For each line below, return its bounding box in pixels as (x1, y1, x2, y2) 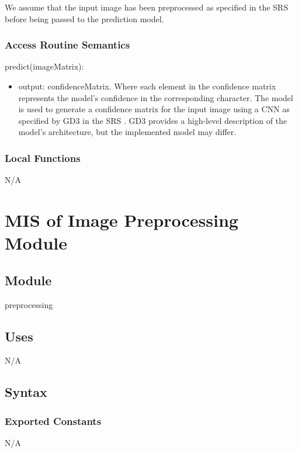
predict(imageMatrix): (5, 60, 84, 72)
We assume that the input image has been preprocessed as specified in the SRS (5, 1, 288, 13)
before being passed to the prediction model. (5, 12, 164, 25)
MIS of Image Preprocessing (5, 208, 238, 231)
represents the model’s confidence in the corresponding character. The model (18, 91, 293, 103)
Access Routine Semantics (5, 37, 130, 52)
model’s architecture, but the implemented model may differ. (18, 126, 237, 138)
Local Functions (5, 150, 81, 165)
